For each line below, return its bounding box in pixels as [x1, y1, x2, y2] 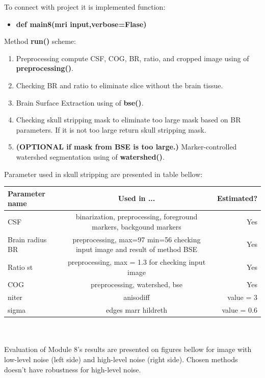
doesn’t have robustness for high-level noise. [4, 364, 141, 374]
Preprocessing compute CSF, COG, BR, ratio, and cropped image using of [16, 53, 249, 63]
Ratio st [8, 261, 33, 272]
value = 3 [227, 292, 257, 303]
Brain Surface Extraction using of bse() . [16, 97, 144, 108]
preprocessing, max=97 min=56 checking [72, 234, 201, 244]
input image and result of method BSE [75, 244, 198, 255]
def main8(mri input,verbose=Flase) [16, 18, 147, 29]
